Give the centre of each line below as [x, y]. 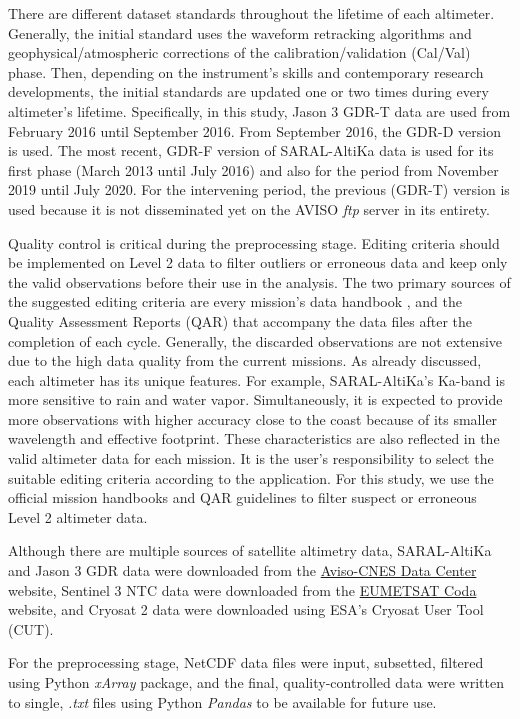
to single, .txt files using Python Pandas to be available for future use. [222, 701]
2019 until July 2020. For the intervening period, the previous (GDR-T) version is [259, 189]
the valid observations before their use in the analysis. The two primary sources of [259, 281]
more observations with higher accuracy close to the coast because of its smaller [253, 418]
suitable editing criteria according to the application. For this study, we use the [251, 477]
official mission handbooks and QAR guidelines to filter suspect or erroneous [242, 497]
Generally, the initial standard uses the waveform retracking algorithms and [240, 32]
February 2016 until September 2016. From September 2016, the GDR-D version [254, 130]
